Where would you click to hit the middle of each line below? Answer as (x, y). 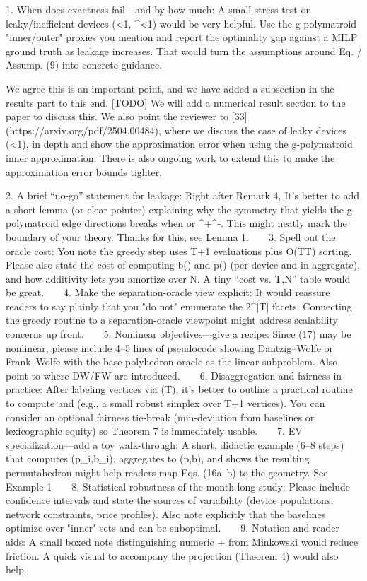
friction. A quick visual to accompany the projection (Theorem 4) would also (172, 555)
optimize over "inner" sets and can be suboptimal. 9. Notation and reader (173, 528)
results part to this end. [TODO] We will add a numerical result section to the (176, 102)
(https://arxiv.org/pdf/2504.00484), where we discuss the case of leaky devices (176, 130)
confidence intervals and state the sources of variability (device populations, (170, 500)
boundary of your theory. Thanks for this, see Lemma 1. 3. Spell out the (171, 236)
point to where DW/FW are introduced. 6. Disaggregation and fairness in (174, 375)
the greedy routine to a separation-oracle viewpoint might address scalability (172, 320)
